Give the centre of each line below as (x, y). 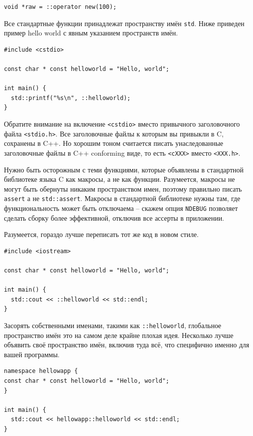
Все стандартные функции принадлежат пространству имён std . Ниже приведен (124, 23)
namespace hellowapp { (41, 371)
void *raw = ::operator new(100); (60, 7)
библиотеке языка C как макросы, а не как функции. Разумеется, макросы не (120, 179)
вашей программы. (32, 354)
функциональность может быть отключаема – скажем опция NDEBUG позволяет (121, 208)
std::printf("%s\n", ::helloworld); (71, 98)
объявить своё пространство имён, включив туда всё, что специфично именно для (127, 345)
